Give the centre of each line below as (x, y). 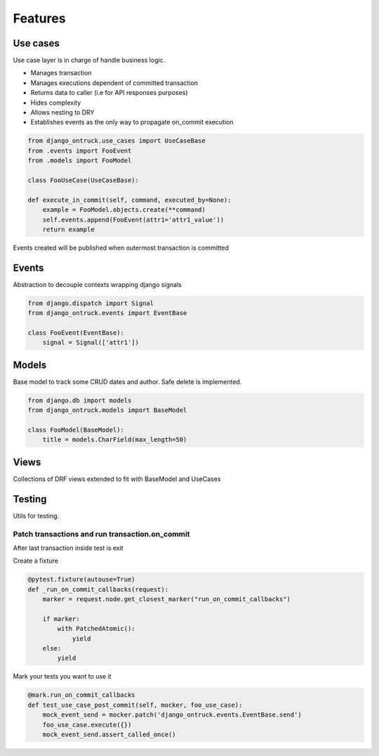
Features (39, 18)
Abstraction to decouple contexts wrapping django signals (98, 284)
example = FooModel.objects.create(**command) (124, 210)
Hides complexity (56, 103)
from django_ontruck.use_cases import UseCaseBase (117, 141)
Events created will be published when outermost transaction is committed (121, 248)
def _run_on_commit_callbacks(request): (98, 589)
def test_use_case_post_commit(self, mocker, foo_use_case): (135, 705)
